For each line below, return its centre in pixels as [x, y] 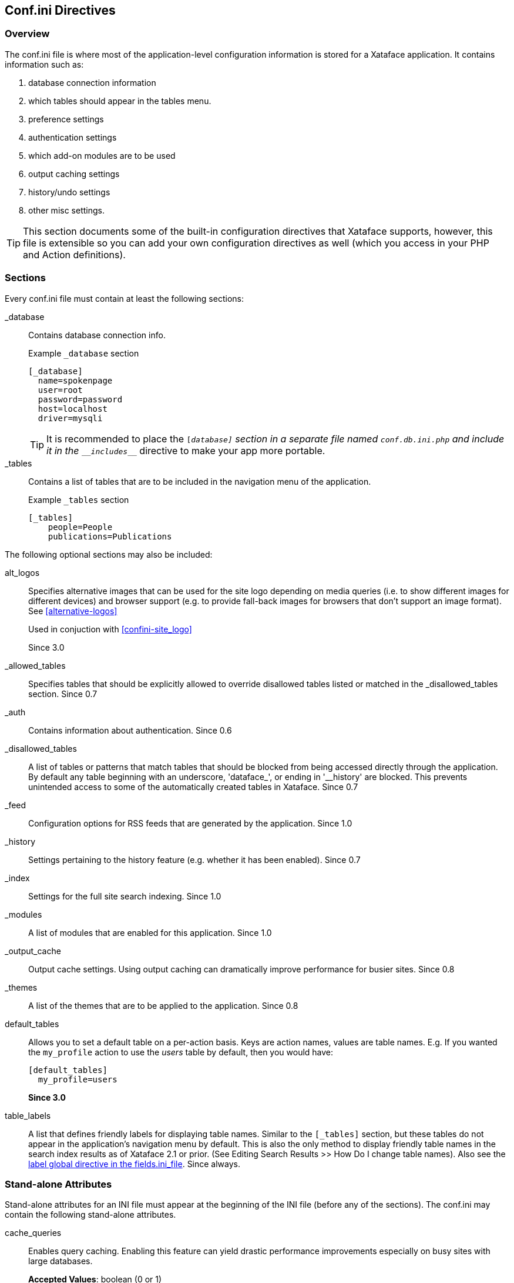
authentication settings [73, 137]
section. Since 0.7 [63, 694]
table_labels [28, 1115]
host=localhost [73, 409]
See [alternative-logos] [73, 611]
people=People [80, 527]
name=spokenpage [75, 380]
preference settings [66, 119]
